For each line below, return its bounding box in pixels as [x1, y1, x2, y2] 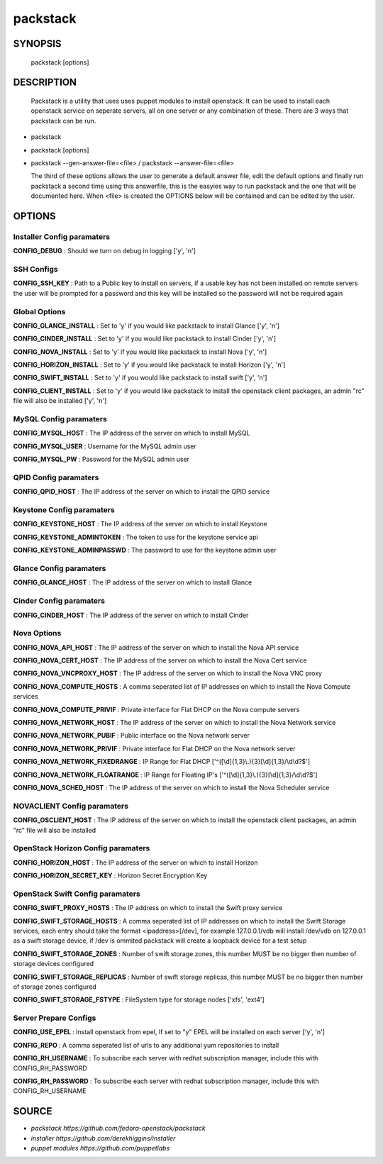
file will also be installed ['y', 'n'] [13, 397, 107, 405]
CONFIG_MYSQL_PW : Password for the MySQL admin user [13, 455, 190, 464]
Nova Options [13, 628, 62, 638]
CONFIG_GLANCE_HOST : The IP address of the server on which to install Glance [13, 578, 252, 587]
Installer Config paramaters [13, 231, 110, 241]
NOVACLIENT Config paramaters [13, 801, 129, 811]
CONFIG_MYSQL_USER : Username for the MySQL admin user [13, 442, 196, 450]
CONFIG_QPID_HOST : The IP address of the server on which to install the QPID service [13, 487, 270, 496]
